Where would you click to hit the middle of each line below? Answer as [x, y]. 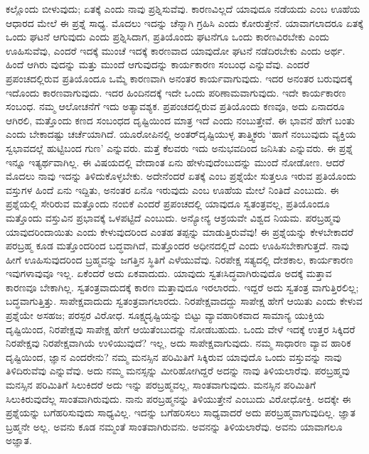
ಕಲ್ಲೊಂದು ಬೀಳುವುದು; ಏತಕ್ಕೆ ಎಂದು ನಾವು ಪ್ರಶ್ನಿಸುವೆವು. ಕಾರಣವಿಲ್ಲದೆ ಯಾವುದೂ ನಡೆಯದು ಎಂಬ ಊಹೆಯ [183, 9]
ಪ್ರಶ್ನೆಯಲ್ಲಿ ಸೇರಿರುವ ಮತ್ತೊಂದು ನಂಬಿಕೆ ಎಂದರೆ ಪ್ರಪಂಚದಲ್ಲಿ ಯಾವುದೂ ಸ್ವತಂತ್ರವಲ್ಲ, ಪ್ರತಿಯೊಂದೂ [168, 204]
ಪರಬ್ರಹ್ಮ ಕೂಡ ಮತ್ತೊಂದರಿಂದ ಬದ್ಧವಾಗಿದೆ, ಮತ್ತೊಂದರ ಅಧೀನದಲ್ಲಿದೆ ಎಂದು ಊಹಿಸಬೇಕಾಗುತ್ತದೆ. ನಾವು [177, 245]
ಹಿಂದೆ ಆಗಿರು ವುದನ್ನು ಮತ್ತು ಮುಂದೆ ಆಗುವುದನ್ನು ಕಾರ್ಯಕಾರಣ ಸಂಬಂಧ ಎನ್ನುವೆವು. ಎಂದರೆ [158, 64]
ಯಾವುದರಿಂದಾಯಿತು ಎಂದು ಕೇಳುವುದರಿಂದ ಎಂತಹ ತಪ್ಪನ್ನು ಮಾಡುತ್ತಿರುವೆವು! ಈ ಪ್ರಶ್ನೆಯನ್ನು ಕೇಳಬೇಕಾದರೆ [180, 231]
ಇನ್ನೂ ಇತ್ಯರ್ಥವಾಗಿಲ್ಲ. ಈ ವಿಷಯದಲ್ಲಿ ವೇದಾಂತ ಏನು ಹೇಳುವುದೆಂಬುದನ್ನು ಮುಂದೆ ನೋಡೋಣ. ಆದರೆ [175, 162]
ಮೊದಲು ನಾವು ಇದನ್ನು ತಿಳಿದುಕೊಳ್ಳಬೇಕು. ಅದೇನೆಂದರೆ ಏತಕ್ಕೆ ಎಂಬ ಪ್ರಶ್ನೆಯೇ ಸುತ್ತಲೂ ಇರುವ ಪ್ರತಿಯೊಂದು [181, 176]
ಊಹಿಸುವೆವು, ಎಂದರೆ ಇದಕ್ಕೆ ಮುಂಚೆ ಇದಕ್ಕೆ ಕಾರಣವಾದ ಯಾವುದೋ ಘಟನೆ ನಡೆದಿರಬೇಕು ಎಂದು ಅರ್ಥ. [176, 50]
